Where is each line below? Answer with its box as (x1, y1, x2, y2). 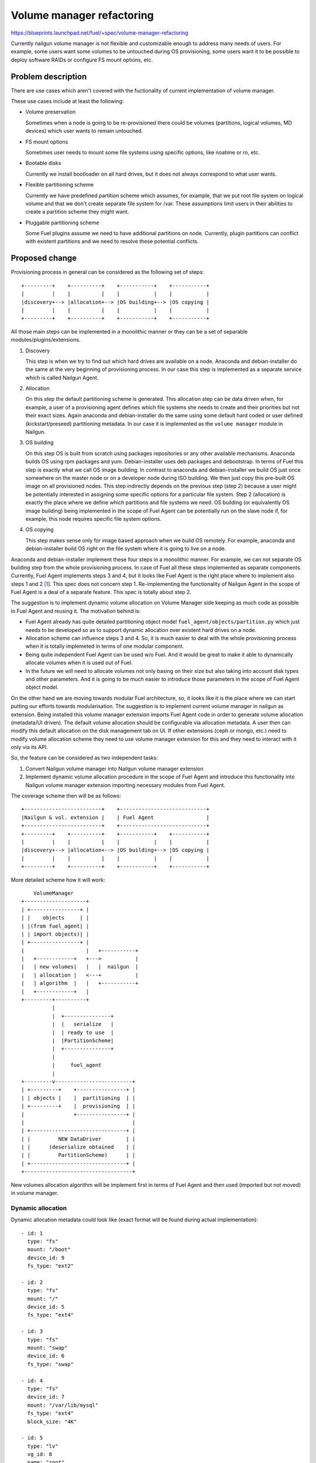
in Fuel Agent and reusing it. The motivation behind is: (11, 607, 141, 614)
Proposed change (11, 253, 77, 263)
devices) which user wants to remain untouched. (25, 128, 143, 135)
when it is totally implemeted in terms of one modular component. (25, 643, 184, 650)
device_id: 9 (27, 1254, 65, 1261)
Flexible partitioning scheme (25, 181, 94, 188)
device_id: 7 (27, 1393, 65, 1400)
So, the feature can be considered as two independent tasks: (11, 754, 158, 761)
